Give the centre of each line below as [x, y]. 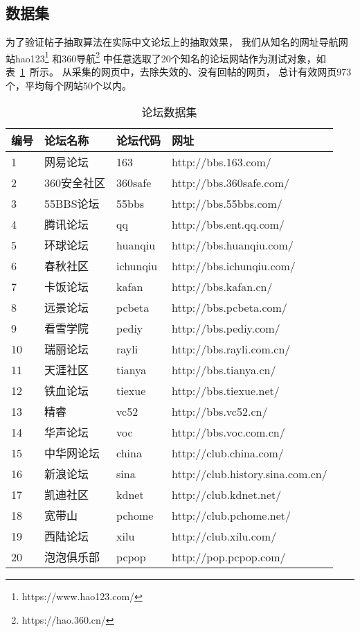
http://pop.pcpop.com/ [229, 556]
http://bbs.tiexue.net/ [226, 390]
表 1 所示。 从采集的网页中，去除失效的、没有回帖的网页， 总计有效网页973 [179, 72]
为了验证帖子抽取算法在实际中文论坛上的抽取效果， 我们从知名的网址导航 [172, 42]
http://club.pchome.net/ [232, 515]
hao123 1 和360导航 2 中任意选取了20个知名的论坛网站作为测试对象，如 [170, 57]
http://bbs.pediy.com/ [226, 328]
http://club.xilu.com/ [224, 536]
